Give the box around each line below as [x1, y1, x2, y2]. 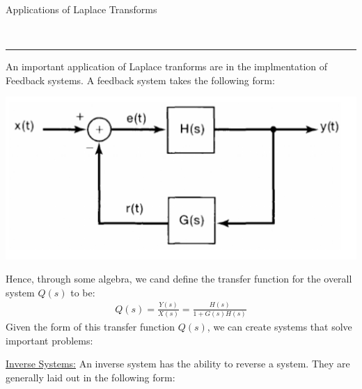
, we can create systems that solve [207, 319, 352, 334]
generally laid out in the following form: [6, 370, 175, 384]
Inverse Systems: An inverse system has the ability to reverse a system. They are [6, 356, 350, 371]
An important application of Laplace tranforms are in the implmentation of [6, 59, 328, 74]
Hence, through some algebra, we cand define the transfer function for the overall [6, 271, 352, 286]
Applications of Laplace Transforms [6, 2, 157, 16]
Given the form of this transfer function [6, 319, 175, 334]
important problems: [6, 333, 93, 347]
